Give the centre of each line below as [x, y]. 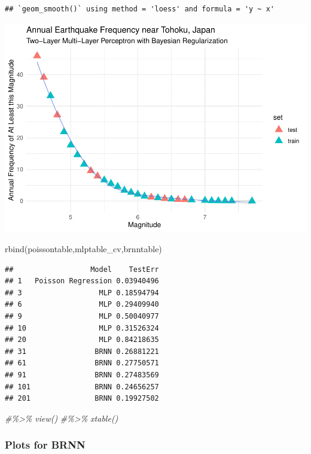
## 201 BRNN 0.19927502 [82, 399]
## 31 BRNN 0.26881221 [82, 351]
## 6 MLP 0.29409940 [82, 305]
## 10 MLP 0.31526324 [82, 328]
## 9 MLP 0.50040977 [82, 317]
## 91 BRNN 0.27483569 [82, 375]
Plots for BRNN [45, 445]
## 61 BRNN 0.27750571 [82, 363]
